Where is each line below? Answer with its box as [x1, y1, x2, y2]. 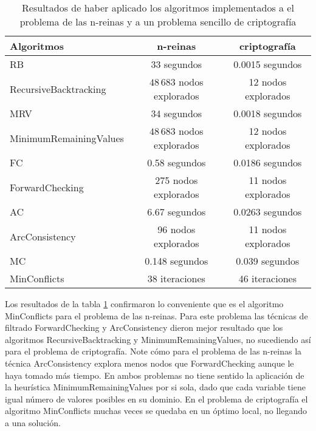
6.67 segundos [147, 205, 206, 219]
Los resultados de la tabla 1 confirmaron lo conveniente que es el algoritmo [5, 297, 284, 310]
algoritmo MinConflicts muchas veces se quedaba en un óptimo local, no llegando [5, 404, 307, 417]
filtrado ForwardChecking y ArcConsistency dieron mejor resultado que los [5, 321, 283, 334]
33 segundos [151, 57, 202, 71]
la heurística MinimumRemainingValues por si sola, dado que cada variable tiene [5, 381, 306, 393]
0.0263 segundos [233, 205, 302, 219]
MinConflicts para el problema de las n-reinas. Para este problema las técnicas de [5, 309, 308, 322]
